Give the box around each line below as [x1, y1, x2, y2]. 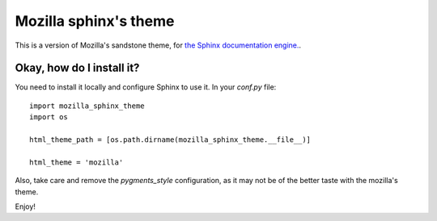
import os [29, 113, 68, 122]
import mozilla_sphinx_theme [29, 101, 145, 110]
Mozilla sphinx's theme [15, 12, 175, 30]
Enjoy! [15, 202, 36, 211]
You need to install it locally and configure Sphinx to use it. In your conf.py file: [15, 82, 277, 92]
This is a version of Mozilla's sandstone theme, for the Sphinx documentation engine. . [15, 40, 302, 50]
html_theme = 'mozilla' [29, 157, 124, 167]
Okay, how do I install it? [15, 61, 140, 75]
